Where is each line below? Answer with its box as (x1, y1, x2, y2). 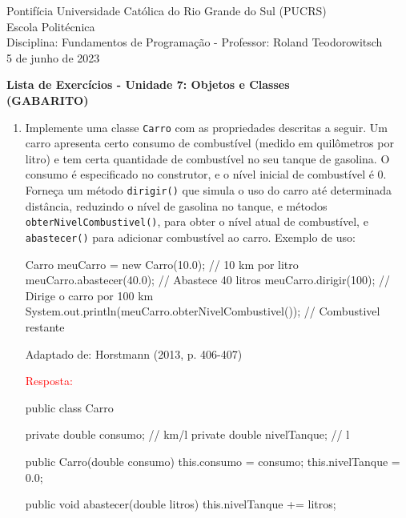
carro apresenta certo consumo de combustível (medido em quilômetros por (25, 135, 394, 151)
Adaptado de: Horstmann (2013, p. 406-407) (25, 345, 243, 362)
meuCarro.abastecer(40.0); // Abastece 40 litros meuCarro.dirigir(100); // (25, 271, 390, 288)
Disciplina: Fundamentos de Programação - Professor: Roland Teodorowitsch (6, 34, 383, 50)
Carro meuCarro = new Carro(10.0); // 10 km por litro (25, 255, 299, 272)
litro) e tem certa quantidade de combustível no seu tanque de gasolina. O (25, 150, 390, 167)
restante (25, 318, 65, 335)
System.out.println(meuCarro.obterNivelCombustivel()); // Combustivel (25, 303, 380, 319)
